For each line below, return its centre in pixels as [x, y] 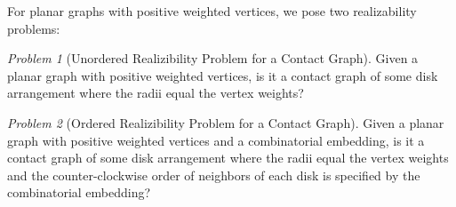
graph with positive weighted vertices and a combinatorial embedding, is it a [216, 140]
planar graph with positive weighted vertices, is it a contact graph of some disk [223, 75]
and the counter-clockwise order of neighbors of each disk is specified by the [214, 175]
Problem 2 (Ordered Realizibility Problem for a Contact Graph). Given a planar [226, 122]
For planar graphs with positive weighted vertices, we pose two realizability [212, 11]
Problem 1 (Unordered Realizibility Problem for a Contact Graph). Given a [213, 58]
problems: [34, 28]
